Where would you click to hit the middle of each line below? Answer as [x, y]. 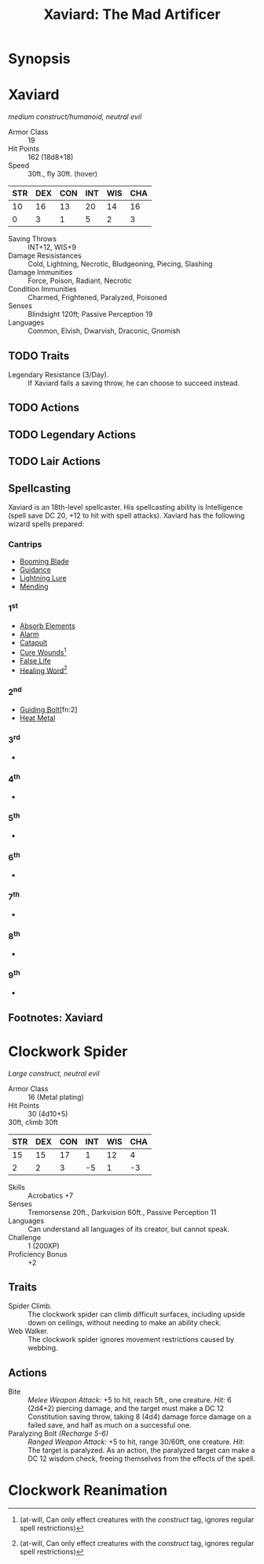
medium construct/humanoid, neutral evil [75, 117]
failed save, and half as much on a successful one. [110, 1425]
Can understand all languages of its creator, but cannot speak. [129, 1229]
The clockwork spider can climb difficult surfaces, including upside [137, 1314]
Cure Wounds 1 [43, 652]
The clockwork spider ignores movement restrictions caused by [131, 1339]
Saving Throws [33, 239]
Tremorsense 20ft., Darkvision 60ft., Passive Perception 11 [122, 1212]
